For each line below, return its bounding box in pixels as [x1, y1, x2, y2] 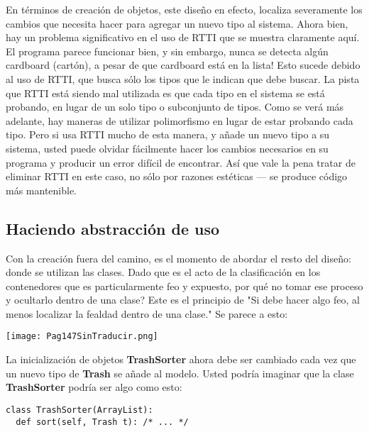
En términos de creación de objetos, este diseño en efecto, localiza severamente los [6, 2, 363, 16]
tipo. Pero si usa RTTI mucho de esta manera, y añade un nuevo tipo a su [6, 127, 330, 142]
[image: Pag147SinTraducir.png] [6, 331, 158, 342]
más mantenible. [6, 182, 77, 197]
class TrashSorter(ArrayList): [6, 404, 153, 415]
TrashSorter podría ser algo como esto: [6, 380, 182, 394]
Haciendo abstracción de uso [6, 217, 220, 239]
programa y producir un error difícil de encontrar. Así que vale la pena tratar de [6, 155, 356, 170]
